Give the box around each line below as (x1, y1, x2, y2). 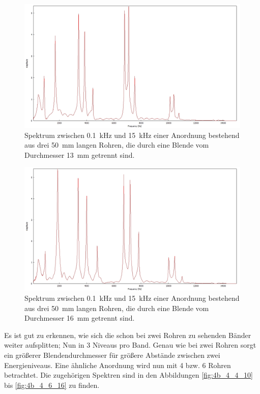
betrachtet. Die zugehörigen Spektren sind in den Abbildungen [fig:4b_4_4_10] (4, 370, 253, 380)
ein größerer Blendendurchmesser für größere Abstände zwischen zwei (4, 350, 220, 360)
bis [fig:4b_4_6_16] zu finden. (4, 379, 100, 390)
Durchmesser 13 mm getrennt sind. (24, 149, 135, 160)
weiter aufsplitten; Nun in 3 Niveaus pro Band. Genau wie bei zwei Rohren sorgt (4, 340, 256, 350)
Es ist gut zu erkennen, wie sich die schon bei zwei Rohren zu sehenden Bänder (4, 329, 251, 340)
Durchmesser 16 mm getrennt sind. (24, 313, 135, 323)
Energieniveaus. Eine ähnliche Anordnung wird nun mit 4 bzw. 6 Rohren (4, 359, 231, 370)
